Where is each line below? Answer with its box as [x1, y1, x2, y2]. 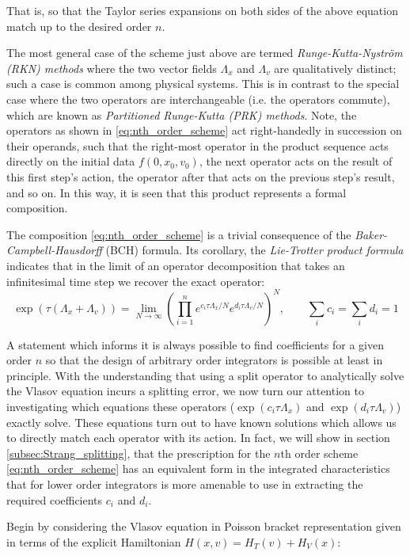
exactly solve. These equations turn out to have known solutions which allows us [6, 413, 397, 430]
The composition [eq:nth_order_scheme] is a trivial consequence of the [6, 226, 351, 242]
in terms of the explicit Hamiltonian [6, 533, 181, 550]
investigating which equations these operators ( [6, 398, 235, 414]
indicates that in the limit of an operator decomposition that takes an [6, 257, 345, 273]
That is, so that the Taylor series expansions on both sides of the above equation [6, 2, 398, 18]
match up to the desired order [6, 17, 152, 34]
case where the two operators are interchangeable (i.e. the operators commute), [6, 90, 390, 107]
